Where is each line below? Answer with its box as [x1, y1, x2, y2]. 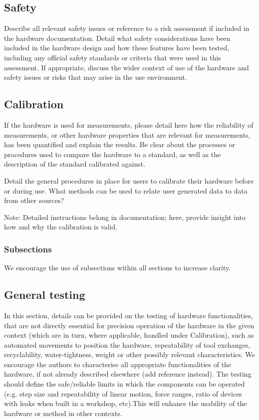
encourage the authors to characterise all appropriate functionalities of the [4, 359, 232, 369]
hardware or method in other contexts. [4, 408, 122, 418]
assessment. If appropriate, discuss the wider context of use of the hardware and [4, 62, 249, 72]
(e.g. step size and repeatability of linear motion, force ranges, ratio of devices [4, 388, 242, 399]
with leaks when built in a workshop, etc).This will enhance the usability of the [4, 398, 247, 409]
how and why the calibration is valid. [4, 221, 118, 232]
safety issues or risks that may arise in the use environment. [4, 72, 187, 82]
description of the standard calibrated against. [4, 159, 146, 169]
